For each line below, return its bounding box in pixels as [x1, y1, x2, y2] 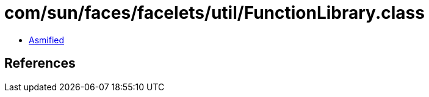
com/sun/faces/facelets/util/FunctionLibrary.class [4, 2, 425, 23]
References [4, 56, 76, 71]
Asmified [29, 34, 65, 45]
